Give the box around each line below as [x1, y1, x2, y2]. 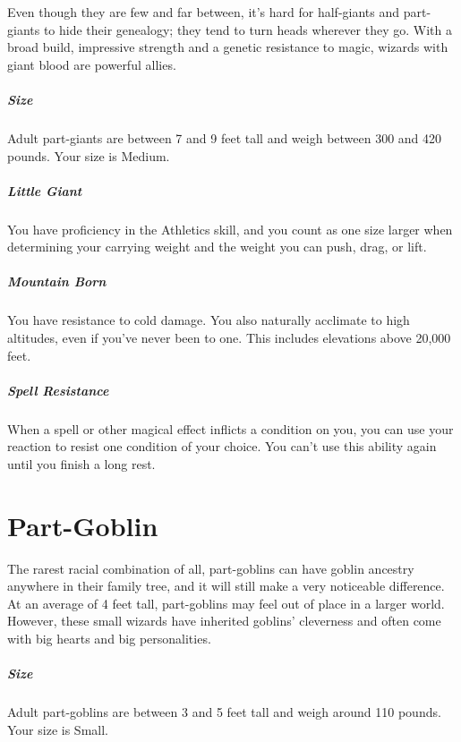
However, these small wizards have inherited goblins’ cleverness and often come [7, 611, 441, 630]
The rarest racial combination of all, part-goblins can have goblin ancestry [7, 559, 414, 577]
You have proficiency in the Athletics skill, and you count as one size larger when [7, 219, 453, 238]
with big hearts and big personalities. [7, 629, 211, 648]
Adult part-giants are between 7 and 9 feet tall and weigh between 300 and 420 [7, 128, 442, 147]
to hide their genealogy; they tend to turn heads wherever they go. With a [43, 20, 452, 38]
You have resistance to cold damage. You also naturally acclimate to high [7, 311, 410, 329]
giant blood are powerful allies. [7, 55, 176, 73]
